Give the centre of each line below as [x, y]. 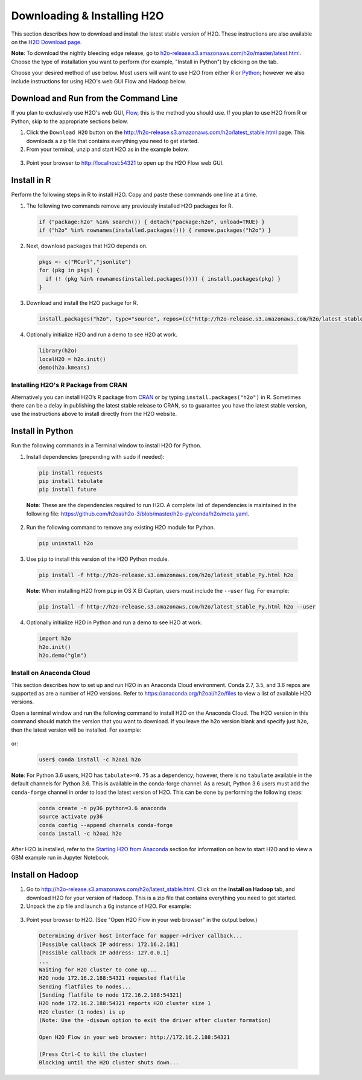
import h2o [55, 639]
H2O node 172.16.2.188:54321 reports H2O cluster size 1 [125, 1003]
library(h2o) [58, 351]
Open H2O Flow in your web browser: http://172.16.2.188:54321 [135, 1037]
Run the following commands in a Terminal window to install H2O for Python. [106, 446]
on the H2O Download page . [46, 42]
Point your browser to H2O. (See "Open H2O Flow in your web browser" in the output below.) [142, 920]
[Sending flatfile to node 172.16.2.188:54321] [110, 995]
